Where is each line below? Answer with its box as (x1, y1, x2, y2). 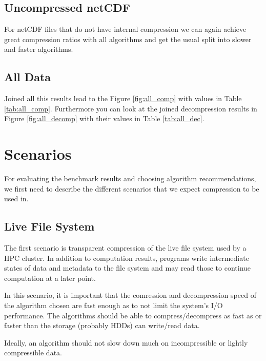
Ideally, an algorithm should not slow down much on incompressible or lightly (4, 337, 248, 348)
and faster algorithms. (4, 44, 73, 54)
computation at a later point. (4, 272, 96, 283)
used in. (4, 193, 29, 204)
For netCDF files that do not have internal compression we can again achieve (4, 24, 247, 34)
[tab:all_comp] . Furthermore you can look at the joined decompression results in (4, 103, 257, 113)
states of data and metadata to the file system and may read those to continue (4, 262, 251, 273)
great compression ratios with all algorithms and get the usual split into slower (4, 33, 252, 44)
